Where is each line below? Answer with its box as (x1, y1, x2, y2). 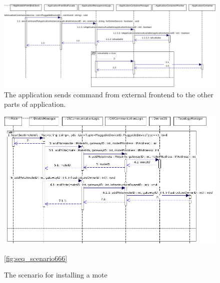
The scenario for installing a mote (4, 270, 107, 280)
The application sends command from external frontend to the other (4, 89, 213, 99)
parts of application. (4, 99, 66, 109)
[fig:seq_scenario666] (4, 253, 67, 263)
